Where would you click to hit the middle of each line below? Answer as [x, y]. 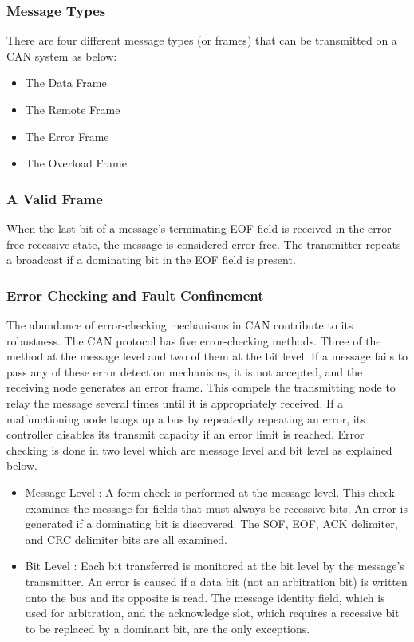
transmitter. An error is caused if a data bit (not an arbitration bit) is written [216, 581]
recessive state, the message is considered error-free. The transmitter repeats [214, 244]
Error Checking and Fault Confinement [135, 295]
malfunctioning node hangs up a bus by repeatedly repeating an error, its [186, 418]
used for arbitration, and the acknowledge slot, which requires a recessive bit [212, 613]
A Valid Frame [55, 198]
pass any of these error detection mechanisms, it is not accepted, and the [185, 371]
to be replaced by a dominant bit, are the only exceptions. [168, 628]
